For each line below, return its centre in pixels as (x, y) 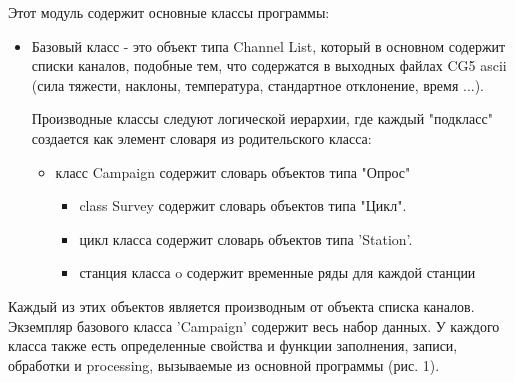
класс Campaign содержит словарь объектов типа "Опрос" (233, 171)
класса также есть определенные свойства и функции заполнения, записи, (233, 345)
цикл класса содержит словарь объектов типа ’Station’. (246, 238)
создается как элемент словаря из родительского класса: (201, 137)
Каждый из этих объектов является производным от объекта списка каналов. (241, 305)
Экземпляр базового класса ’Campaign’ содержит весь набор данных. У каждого (254, 325)
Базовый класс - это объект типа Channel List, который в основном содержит (268, 45)
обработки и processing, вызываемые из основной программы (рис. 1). (224, 364)
